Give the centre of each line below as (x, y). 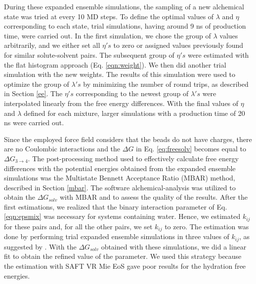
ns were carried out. (34, 123)
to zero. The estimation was (207, 226)
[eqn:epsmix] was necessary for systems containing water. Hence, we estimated (122, 216)
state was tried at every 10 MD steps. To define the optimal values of (109, 16)
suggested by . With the (40, 246)
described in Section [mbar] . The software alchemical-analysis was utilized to (120, 187)
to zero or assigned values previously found (178, 45)
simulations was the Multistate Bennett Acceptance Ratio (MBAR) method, (120, 178)
